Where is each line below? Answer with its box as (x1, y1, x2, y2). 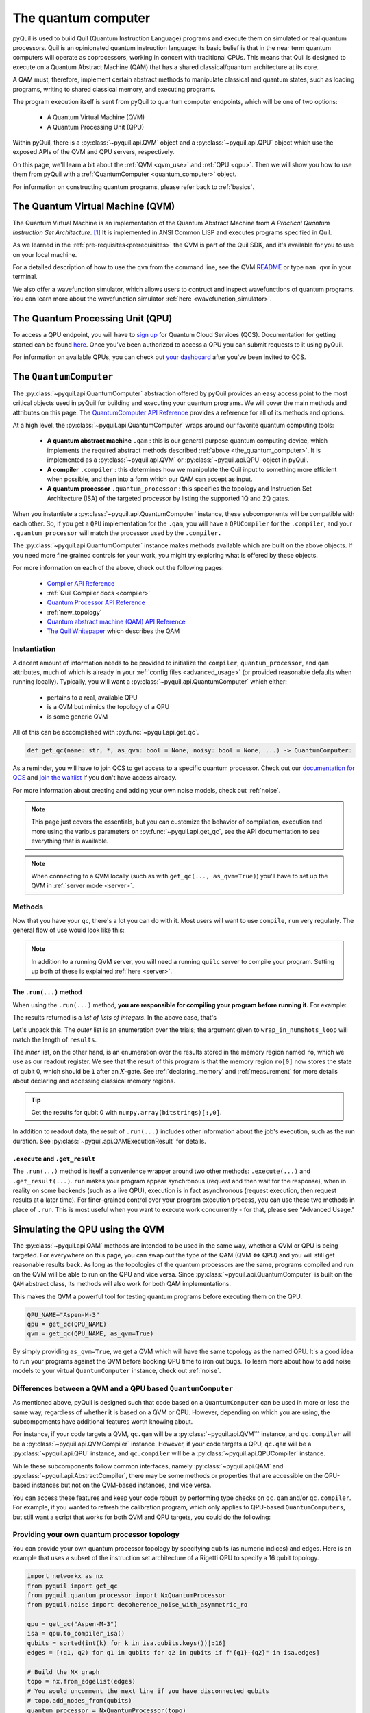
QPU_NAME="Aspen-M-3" (27, 1311, 100, 1318)
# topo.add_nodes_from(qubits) (27, 1697, 133, 1705)
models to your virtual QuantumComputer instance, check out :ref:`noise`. (12, 1367, 221, 1375)
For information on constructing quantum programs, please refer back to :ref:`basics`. (12, 182, 255, 191)
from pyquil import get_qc (27, 1581, 118, 1590)
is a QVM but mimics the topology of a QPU (47, 703, 170, 711)
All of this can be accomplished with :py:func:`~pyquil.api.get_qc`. (12, 728, 199, 736)
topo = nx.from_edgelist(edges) (27, 1677, 136, 1686)
